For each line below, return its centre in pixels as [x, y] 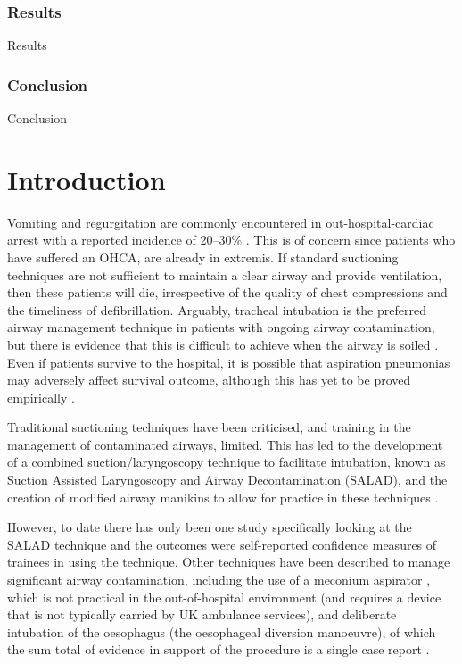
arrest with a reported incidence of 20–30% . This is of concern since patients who [231, 240]
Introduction [87, 179]
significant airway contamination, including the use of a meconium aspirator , [219, 580]
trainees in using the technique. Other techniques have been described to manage [229, 562]
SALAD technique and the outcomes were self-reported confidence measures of [222, 544]
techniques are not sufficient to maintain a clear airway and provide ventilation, [225, 274]
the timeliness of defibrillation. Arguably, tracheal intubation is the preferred [217, 309]
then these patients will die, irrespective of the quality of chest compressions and [227, 292]
